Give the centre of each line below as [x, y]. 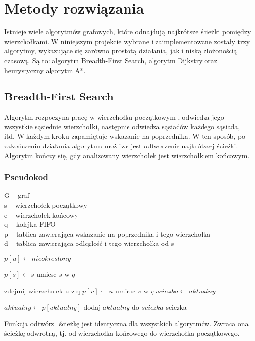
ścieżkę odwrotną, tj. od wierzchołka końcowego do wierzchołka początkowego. [122, 333]
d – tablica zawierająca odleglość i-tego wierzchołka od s [89, 243]
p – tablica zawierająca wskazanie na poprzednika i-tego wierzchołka [108, 233]
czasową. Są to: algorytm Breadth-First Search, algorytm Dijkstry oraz [111, 60]
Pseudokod [26, 177]
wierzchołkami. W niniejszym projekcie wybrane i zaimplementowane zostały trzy [127, 41]
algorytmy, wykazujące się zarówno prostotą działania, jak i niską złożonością [121, 51]
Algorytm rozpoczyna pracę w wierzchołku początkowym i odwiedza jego [114, 117]
